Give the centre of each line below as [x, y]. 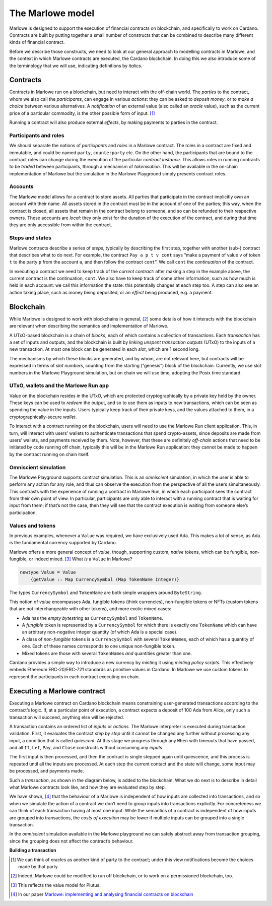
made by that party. [39, 866]
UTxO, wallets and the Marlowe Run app [59, 385]
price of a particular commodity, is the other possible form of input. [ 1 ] [82, 113]
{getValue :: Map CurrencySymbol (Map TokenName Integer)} [105, 579]
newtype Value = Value [48, 572]
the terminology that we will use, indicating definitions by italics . [76, 66]
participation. [23, 512]
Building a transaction [33, 850]
